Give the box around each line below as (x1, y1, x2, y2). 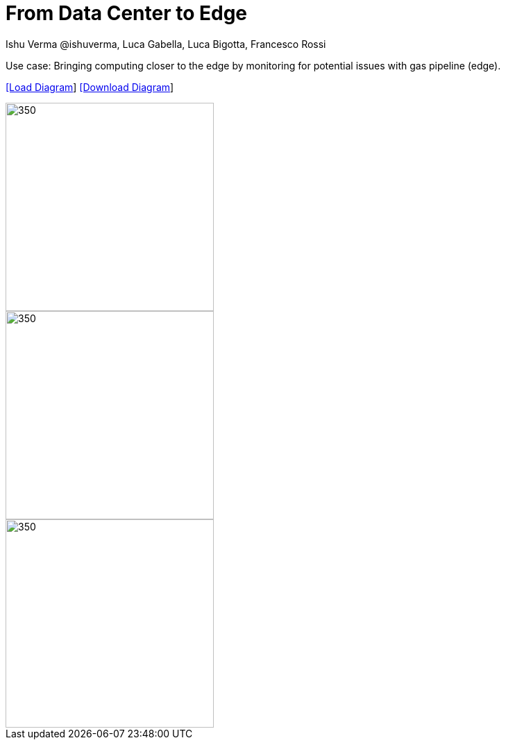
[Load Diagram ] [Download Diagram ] (6, 81, 174, 93)
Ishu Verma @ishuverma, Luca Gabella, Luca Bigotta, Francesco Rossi (6, 37, 326, 50)
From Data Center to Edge (6, 1, 248, 25)
